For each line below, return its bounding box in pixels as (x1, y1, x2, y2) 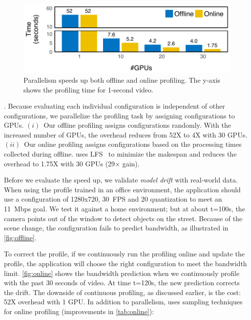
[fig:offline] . (4, 232, 37, 242)
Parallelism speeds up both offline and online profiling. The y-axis (23, 74, 221, 85)
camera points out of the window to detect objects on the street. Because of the (4, 213, 243, 223)
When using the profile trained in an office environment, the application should (4, 184, 241, 194)
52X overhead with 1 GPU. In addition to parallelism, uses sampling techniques (4, 297, 243, 307)
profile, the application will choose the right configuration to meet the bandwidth (4, 258, 247, 269)
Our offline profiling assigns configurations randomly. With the (43, 120, 231, 130)
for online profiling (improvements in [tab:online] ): (4, 306, 154, 316)
